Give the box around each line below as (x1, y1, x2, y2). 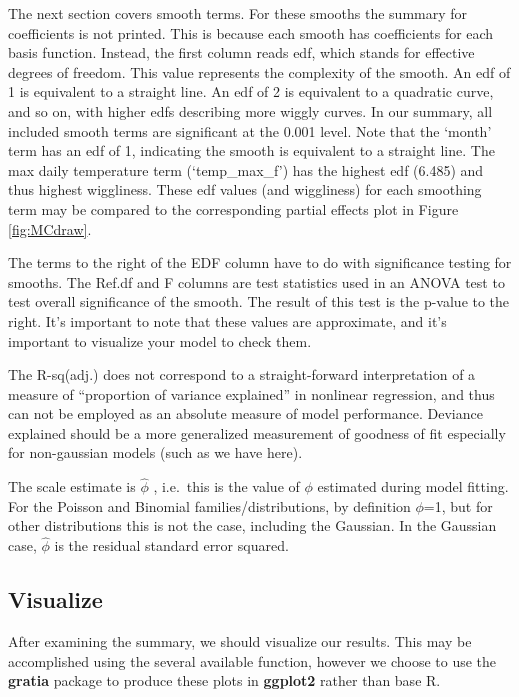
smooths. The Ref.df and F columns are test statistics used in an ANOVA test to (8, 271, 505, 292)
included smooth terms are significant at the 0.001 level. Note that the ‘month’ (8, 120, 492, 141)
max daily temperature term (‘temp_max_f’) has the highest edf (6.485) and (8, 159, 484, 180)
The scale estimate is (8, 476, 136, 497)
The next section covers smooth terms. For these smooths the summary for (8, 3, 468, 23)
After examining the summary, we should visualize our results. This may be (8, 631, 472, 652)
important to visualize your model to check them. (8, 330, 312, 351)
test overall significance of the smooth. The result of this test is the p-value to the (8, 291, 510, 312)
